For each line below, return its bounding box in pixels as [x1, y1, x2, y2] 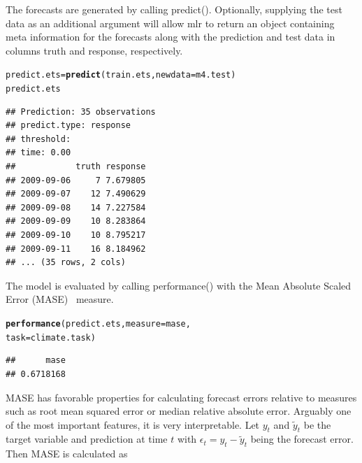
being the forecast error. [250, 432, 354, 446]
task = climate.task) [6, 332, 96, 343]
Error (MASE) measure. [6, 292, 114, 306]
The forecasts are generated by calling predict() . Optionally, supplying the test [6, 2, 342, 16]
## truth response [6, 162, 146, 172]
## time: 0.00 [6, 148, 71, 158]
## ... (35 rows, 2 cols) [6, 257, 126, 268]
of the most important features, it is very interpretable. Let [6, 417, 260, 432]
